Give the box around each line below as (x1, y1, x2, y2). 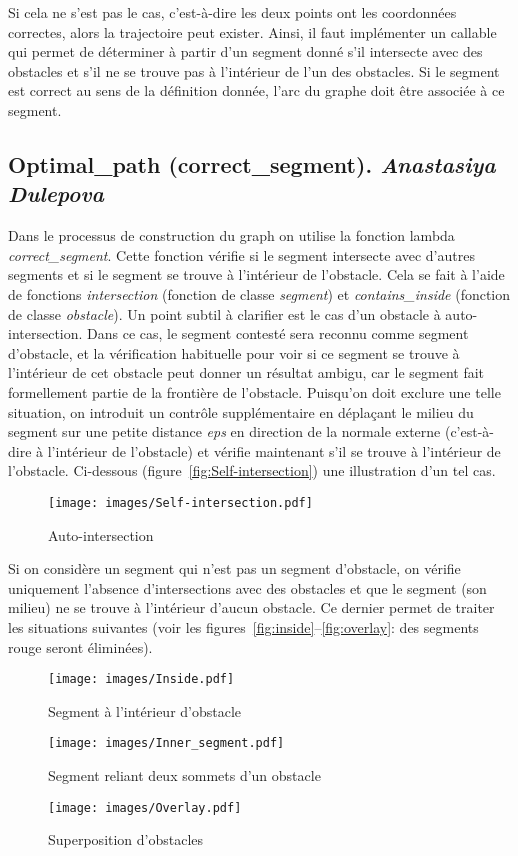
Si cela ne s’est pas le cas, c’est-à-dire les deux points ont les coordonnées (8, 2, 457, 22)
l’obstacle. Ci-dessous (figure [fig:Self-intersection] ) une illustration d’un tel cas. (8, 460, 496, 481)
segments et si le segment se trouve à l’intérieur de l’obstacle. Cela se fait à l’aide (8, 264, 505, 285)
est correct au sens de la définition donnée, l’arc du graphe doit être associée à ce (8, 80, 505, 101)
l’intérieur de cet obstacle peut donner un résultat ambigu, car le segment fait (8, 362, 485, 383)
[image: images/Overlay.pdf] (48, 800, 242, 815)
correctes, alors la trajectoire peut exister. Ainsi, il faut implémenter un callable (8, 21, 497, 42)
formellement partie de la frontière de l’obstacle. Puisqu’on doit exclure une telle (8, 381, 501, 402)
